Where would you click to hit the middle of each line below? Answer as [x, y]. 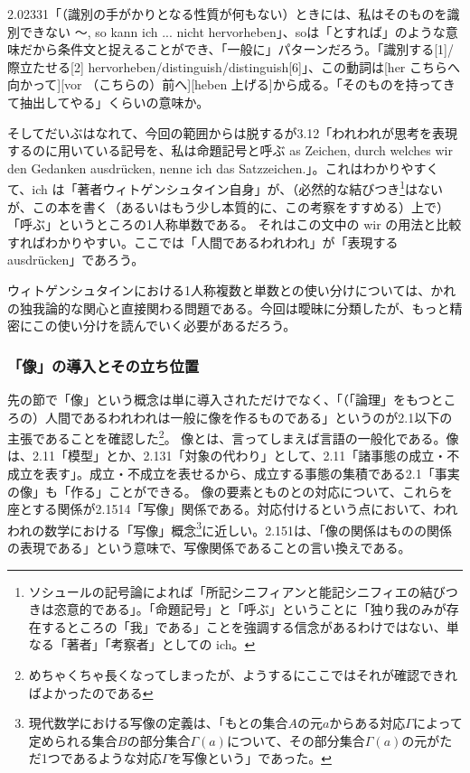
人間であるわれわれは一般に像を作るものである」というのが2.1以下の [249, 417]
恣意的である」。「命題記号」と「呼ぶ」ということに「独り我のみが [250, 609]
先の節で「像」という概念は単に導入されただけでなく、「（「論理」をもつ [219, 399]
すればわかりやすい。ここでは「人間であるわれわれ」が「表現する [203, 242]
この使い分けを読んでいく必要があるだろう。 [164, 326]
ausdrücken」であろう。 [76, 260]
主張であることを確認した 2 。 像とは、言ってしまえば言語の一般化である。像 [233, 437]
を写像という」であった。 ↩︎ [250, 758]
